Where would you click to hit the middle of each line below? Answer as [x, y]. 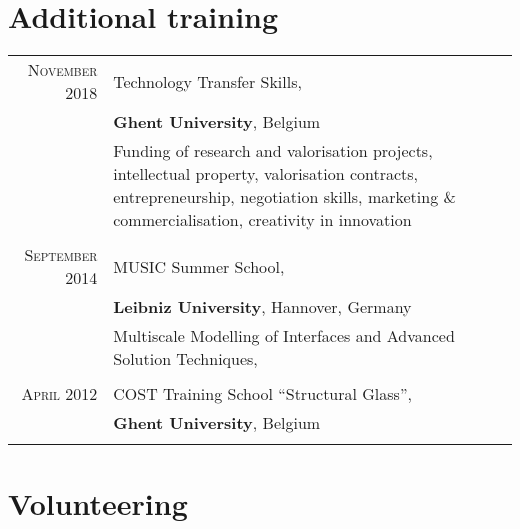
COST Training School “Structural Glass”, [262, 394]
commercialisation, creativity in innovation [262, 220]
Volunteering [98, 503]
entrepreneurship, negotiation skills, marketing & [284, 197]
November [62, 70]
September [61, 255]
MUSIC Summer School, [199, 266]
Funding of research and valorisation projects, [273, 151]
